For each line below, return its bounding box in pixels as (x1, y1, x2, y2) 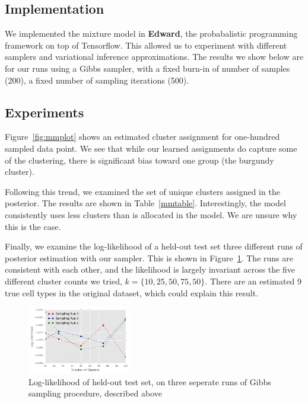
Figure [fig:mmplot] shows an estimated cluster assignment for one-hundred (5, 130, 280, 143)
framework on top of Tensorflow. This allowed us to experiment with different (5, 39, 287, 51)
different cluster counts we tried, (5, 274, 122, 287)
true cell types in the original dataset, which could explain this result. (5, 286, 259, 299)
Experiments (5, 103, 84, 121)
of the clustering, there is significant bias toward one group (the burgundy (5, 153, 274, 166)
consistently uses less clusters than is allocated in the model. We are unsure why (5, 208, 297, 220)
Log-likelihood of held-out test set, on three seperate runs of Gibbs (28, 375, 271, 388)
